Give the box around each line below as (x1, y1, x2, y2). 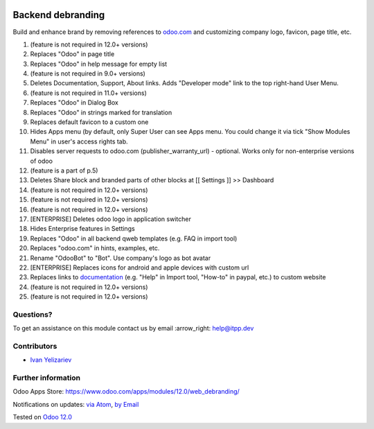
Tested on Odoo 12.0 (12, 413, 72, 421)
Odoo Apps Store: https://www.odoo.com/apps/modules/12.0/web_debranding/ (12, 387, 240, 396)
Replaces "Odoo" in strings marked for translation (30, 108, 172, 116)
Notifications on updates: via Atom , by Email (12, 400, 139, 408)
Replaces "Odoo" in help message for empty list (30, 60, 168, 68)
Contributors (12, 341, 57, 351)
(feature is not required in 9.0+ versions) (30, 69, 145, 78)
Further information (12, 373, 81, 383)
